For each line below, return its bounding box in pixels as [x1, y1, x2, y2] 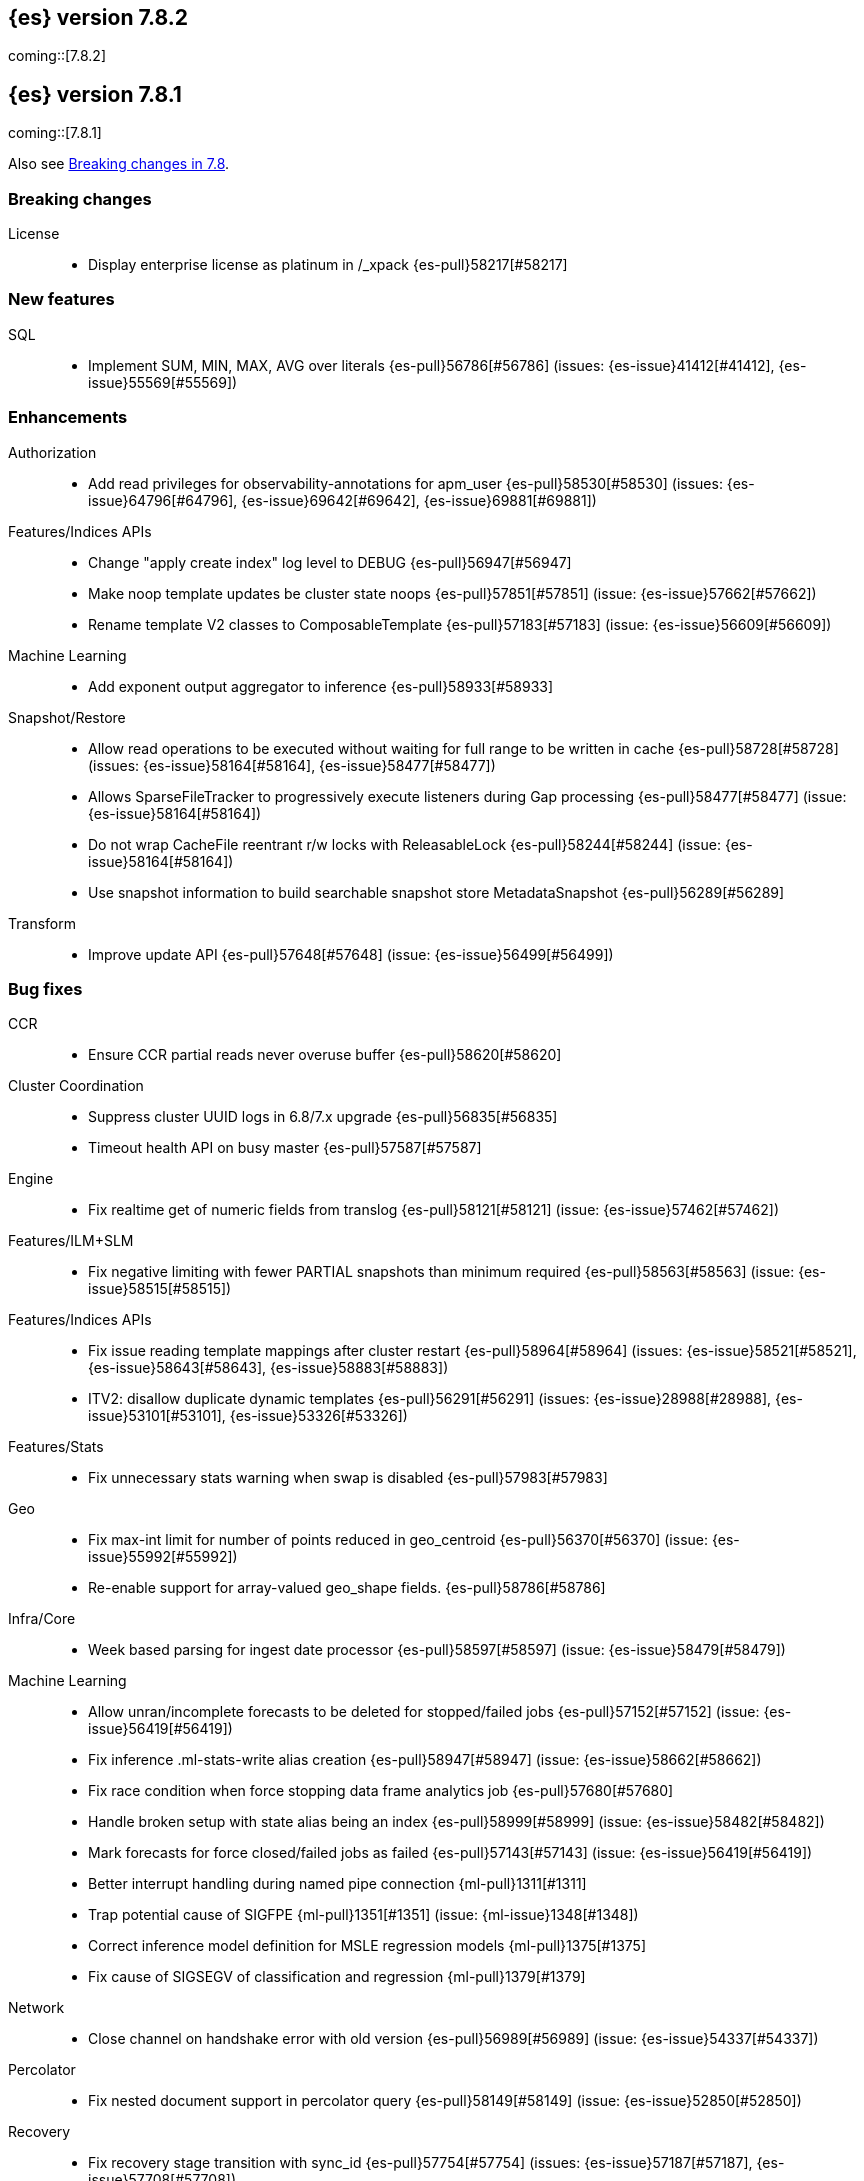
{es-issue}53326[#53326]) [229, 1407, 408, 1425]
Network [8, 1999, 65, 2017]
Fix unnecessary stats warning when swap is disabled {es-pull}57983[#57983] [88, 1469, 608, 1487]
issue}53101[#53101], [88, 1407, 226, 1425]
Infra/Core [8, 1610, 76, 1628]
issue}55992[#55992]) [88, 1548, 238, 1566]
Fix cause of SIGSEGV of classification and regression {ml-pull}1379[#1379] [88, 1968, 586, 1986]
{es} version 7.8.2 [8, 5, 188, 30]
